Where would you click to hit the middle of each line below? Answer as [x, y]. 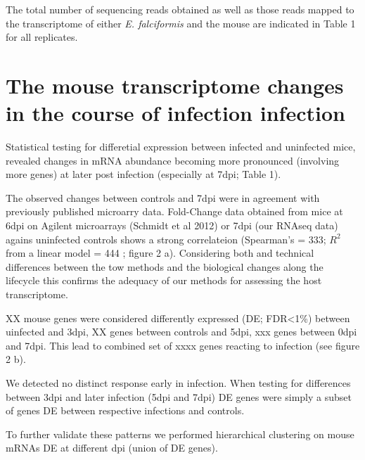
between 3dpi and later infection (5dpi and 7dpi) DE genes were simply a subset [179, 396]
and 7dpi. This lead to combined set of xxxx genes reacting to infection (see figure [183, 345]
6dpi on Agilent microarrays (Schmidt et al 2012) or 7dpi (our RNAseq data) [172, 225]
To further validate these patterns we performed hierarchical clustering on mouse [180, 434]
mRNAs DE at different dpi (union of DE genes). [112, 448]
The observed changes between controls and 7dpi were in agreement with [163, 197]
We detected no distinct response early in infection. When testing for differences [178, 383]
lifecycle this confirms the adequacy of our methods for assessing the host [164, 280]
